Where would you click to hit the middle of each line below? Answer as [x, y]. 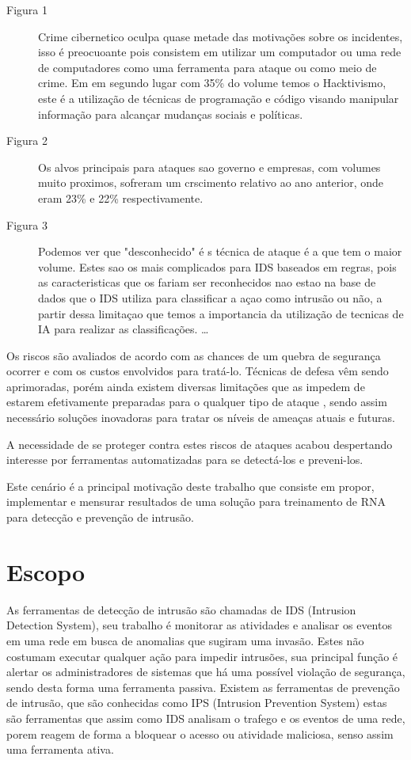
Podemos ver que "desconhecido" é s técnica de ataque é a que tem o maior [220, 251]
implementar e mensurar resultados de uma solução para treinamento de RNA [196, 502]
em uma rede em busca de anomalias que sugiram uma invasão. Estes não [185, 640]
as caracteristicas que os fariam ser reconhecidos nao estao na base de [207, 282]
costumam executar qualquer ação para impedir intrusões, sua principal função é [202, 656]
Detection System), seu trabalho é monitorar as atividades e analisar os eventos [199, 625]
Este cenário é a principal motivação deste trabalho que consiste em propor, [190, 486]
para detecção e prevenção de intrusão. [101, 517]
